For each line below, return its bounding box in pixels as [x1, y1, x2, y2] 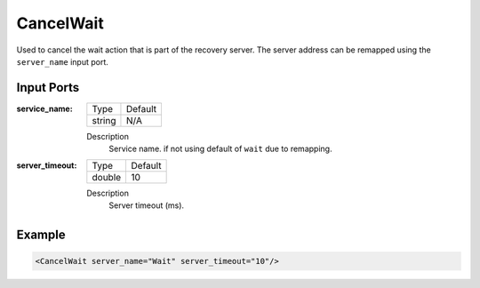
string [92, 114, 116, 126]
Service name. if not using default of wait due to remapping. [108, 143, 332, 155]
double [92, 171, 122, 183]
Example [16, 227, 66, 242]
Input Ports [16, 80, 80, 95]
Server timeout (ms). [108, 200, 185, 211]
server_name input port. [16, 56, 108, 67]
